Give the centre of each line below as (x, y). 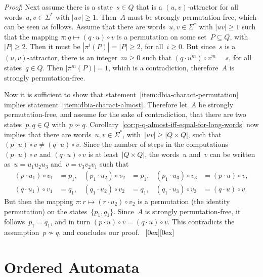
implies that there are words (48, 134)
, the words (162, 154)
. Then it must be (53, 46)
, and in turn (70, 222)
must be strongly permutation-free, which (192, 16)
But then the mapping (39, 201)
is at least (103, 154)
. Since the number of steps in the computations (154, 144)
